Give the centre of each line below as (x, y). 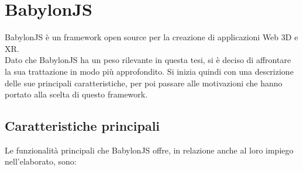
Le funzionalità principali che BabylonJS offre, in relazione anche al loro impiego (149, 150)
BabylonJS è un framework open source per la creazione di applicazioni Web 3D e (151, 37)
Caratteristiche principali (82, 126)
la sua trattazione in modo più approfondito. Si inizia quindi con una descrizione (149, 71)
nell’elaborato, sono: (41, 161)
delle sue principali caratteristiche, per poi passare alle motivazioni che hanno (144, 83)
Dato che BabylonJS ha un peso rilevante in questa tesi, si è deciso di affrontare (148, 60)
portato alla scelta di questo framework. (76, 94)
